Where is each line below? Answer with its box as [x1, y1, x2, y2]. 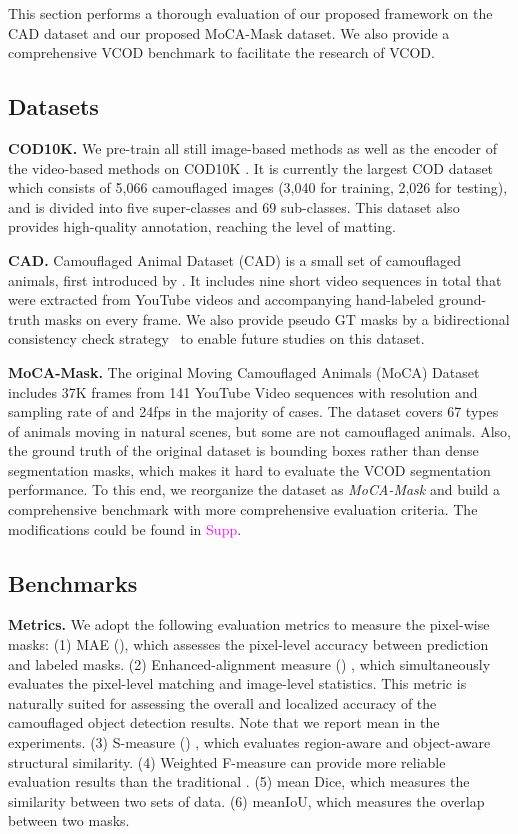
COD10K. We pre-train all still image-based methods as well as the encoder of [8, 137, 497, 158]
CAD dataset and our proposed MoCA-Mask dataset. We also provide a [8, 22, 450, 43]
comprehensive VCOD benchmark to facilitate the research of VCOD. [8, 42, 435, 63]
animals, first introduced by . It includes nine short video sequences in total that [8, 269, 502, 290]
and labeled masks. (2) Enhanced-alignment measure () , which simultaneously [8, 653, 491, 674]
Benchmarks [8, 567, 138, 598]
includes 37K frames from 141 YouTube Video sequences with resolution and [8, 381, 478, 402]
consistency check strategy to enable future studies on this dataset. [8, 328, 425, 349]
